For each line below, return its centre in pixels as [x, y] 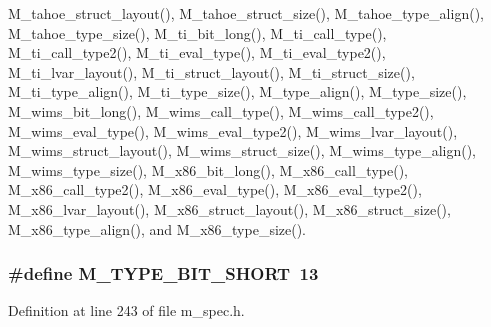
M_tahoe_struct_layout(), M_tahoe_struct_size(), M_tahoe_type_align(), [246, 13]
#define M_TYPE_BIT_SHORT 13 [163, 273]
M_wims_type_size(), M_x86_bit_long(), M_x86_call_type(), [208, 169]
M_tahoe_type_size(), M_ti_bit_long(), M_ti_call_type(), [197, 32]
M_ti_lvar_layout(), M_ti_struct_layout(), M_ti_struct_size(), [211, 71]
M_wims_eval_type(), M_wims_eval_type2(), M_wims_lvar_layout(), [233, 130]
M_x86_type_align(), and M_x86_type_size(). [157, 228]
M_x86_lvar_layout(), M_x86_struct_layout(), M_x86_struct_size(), [229, 208]
